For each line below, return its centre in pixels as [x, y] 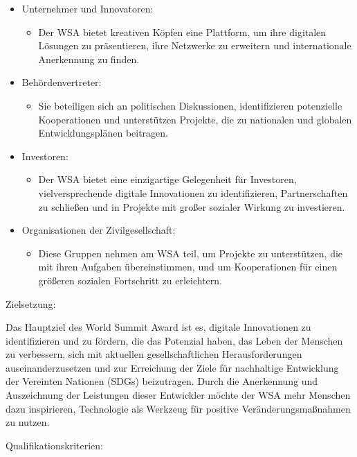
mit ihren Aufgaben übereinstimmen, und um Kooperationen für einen [188, 267]
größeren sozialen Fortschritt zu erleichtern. [130, 280]
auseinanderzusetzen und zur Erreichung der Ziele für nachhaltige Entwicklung [172, 367]
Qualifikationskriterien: [54, 445]
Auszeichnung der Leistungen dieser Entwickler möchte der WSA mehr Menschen [178, 395]
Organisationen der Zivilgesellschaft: [99, 230]
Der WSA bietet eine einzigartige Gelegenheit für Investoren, [167, 179]
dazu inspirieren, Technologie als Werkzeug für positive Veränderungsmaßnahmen [178, 408]
